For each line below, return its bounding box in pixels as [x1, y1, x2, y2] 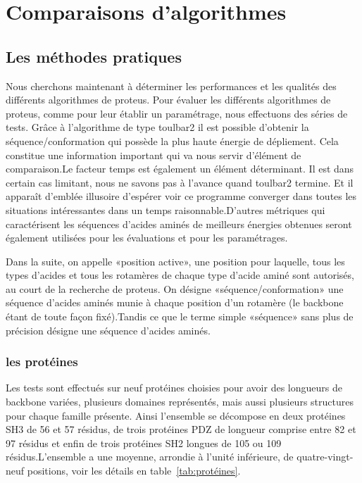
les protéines [6, 353, 78, 370]
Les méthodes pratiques [6, 45, 182, 67]
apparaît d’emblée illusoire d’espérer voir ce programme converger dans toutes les [6, 189, 357, 203]
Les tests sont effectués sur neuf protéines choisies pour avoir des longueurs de [6, 380, 342, 395]
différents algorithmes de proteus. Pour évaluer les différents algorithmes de [6, 92, 331, 107]
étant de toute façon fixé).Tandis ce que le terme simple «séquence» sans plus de [6, 309, 354, 324]
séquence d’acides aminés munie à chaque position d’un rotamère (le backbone [6, 295, 344, 310]
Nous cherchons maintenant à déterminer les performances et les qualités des [6, 78, 337, 93]
